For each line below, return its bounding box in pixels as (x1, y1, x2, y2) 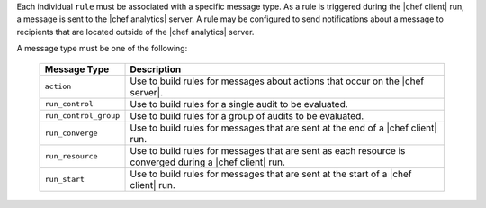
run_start (44, 175, 85, 185)
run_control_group (44, 111, 121, 121)
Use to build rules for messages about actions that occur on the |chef (130, 75, 425, 87)
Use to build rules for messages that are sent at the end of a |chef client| (130, 122, 438, 134)
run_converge (44, 129, 98, 139)
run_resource (44, 151, 98, 161)
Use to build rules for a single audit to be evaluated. (130, 97, 348, 110)
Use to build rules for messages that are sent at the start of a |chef (130, 167, 413, 180)
